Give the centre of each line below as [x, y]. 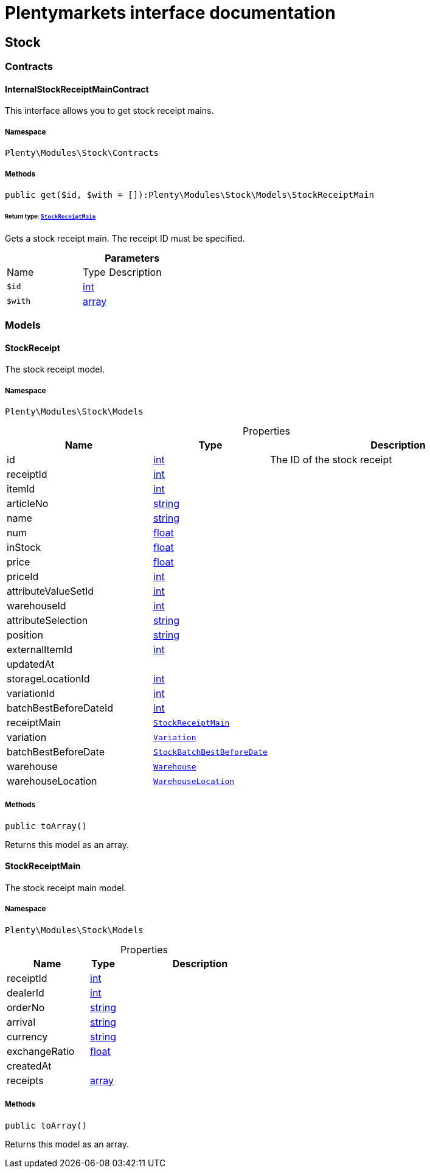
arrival [21, 1022]
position [25, 635]
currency [27, 1036]
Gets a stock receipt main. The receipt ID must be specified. [125, 238]
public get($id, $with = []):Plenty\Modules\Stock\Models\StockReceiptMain [189, 194]
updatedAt [31, 664]
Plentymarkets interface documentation [170, 13]
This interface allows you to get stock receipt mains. [109, 111]
